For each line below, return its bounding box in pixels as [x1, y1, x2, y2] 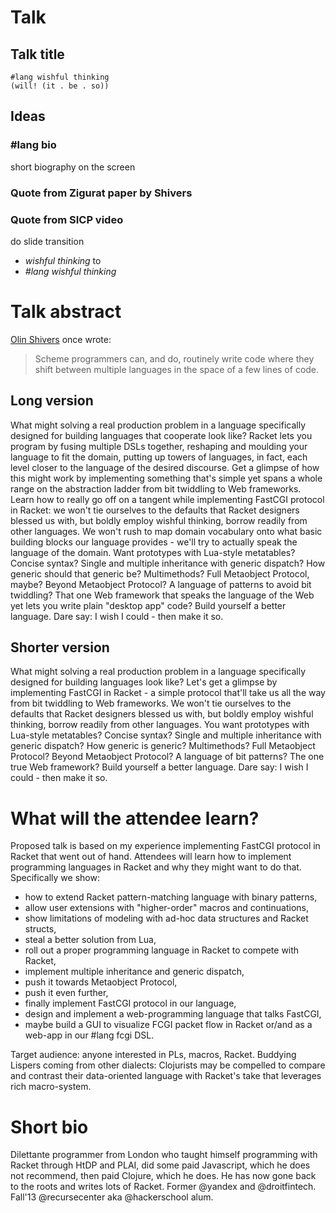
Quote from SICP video [10, 212, 124, 226]
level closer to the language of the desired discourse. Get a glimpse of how [10, 461, 320, 473]
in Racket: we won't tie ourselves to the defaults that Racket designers [10, 504, 300, 516]
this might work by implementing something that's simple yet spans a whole [10, 472, 323, 484]
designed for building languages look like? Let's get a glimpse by [10, 676, 278, 688]
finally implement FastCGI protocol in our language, [24, 997, 237, 1010]
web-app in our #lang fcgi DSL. [24, 1029, 155, 1041]
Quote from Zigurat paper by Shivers [10, 186, 193, 200]
